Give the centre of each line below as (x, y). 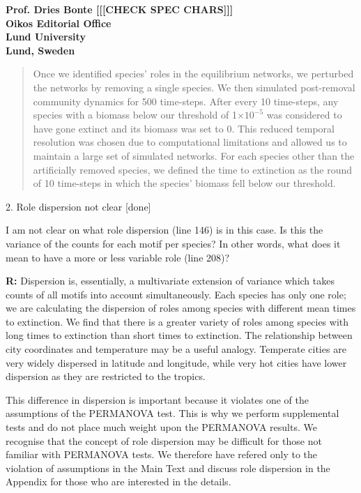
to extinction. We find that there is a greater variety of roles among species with (177, 321)
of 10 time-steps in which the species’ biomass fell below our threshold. (184, 183)
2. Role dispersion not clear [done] (78, 206)
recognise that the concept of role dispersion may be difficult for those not (164, 440)
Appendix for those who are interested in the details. (118, 481)
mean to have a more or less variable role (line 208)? (118, 257)
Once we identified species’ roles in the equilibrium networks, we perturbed (193, 74)
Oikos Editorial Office (59, 23)
